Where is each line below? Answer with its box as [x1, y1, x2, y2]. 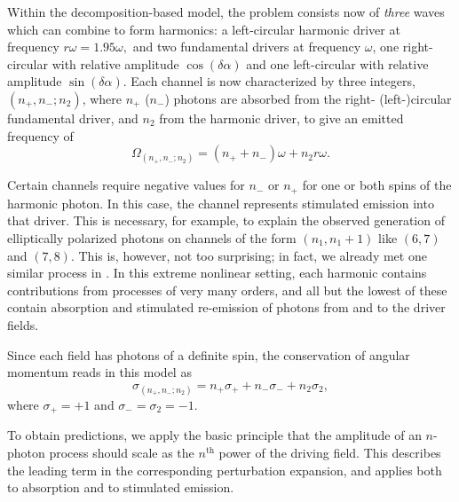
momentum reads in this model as [7, 363, 192, 381]
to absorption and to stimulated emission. [7, 478, 234, 497]
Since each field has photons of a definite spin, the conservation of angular [7, 345, 410, 364]
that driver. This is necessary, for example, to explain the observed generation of [7, 211, 445, 230]
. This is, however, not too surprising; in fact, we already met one [70, 246, 427, 264]
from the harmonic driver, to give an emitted [159, 108, 404, 127]
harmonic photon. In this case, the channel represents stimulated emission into [7, 193, 434, 212]
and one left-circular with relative [246, 54, 429, 73]
